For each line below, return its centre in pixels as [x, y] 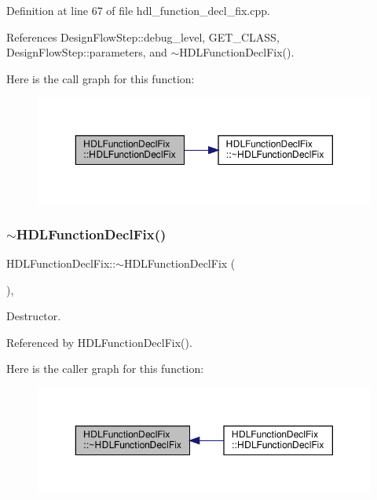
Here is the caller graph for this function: [105, 369]
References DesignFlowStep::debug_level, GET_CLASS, [143, 36]
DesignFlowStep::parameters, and [87, 52]
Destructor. [34, 316]
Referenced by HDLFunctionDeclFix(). [99, 342]
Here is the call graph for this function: [101, 78]
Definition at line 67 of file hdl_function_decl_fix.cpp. [138, 10]
